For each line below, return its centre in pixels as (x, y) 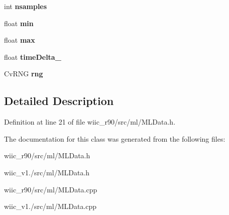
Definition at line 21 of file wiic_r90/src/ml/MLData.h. (90, 122)
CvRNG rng (24, 74)
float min (19, 23)
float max (20, 40)
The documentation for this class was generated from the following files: (115, 138)
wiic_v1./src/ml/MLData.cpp (50, 206)
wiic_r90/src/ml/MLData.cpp (51, 189)
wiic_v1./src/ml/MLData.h (47, 172)
